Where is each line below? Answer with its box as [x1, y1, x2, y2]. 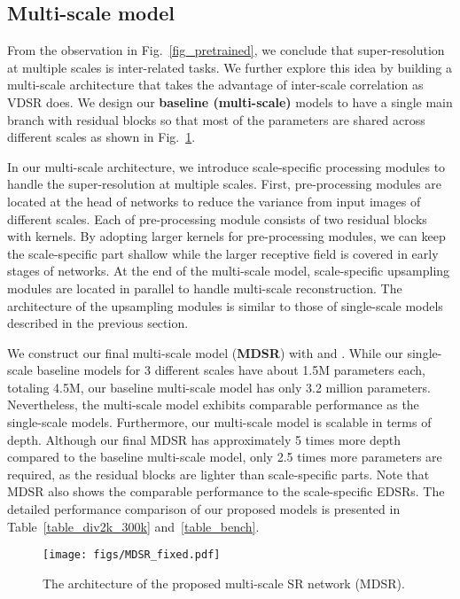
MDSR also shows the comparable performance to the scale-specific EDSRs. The [7, 482, 445, 501]
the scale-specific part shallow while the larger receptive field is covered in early [7, 244, 439, 262]
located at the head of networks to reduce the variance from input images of [7, 191, 421, 210]
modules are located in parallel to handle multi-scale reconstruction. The [7, 278, 402, 297]
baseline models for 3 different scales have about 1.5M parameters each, [36, 361, 425, 379]
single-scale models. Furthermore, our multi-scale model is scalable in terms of [7, 413, 432, 432]
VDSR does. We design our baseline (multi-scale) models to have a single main [7, 92, 453, 111]
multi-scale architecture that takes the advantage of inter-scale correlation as [7, 75, 424, 94]
